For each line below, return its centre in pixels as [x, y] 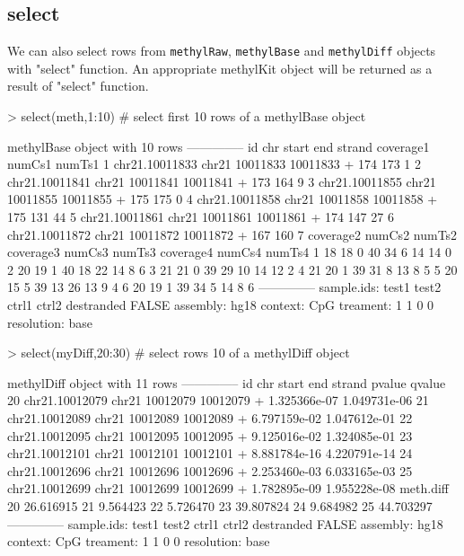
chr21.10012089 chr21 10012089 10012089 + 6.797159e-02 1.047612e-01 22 [210, 417]
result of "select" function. [78, 86]
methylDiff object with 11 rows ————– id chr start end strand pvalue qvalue [227, 382]
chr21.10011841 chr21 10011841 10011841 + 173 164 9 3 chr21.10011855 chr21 [222, 181]
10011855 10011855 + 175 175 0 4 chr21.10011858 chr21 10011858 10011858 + [223, 199]
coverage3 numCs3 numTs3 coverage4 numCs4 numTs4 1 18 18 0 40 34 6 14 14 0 [229, 252]
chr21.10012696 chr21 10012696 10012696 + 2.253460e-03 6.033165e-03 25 [210, 470]
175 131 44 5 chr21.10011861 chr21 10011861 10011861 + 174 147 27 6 [201, 217]
